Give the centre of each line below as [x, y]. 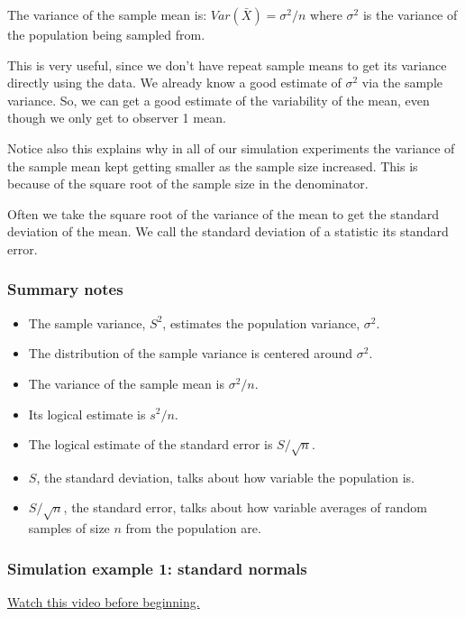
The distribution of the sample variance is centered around [191, 353]
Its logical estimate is [87, 414]
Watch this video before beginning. [104, 602]
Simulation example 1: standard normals [157, 568]
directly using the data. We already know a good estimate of [174, 83]
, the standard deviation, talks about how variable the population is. [225, 477]
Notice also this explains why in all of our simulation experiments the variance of [231, 147]
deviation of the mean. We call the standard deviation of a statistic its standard [228, 231]
